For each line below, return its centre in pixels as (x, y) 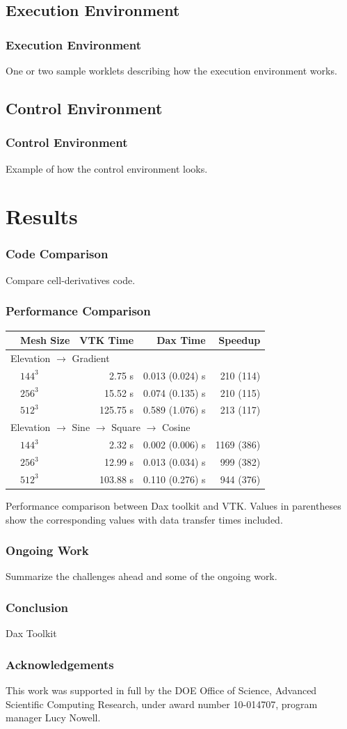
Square (126, 427)
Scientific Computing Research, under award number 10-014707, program (162, 704)
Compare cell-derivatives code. (71, 280)
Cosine (176, 427)
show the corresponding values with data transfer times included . (144, 519)
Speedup (240, 340)
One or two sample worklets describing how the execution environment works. (171, 70)
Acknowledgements (60, 664)
